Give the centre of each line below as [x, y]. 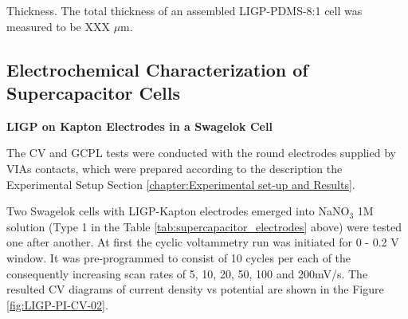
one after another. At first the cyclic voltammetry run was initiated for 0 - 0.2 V [203, 242]
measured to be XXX [58, 26]
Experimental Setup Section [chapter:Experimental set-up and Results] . [181, 184]
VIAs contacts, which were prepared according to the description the [175, 168]
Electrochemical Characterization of [157, 69]
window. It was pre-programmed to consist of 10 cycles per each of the [179, 257]
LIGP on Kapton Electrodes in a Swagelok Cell [139, 126]
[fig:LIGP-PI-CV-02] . [57, 304]
